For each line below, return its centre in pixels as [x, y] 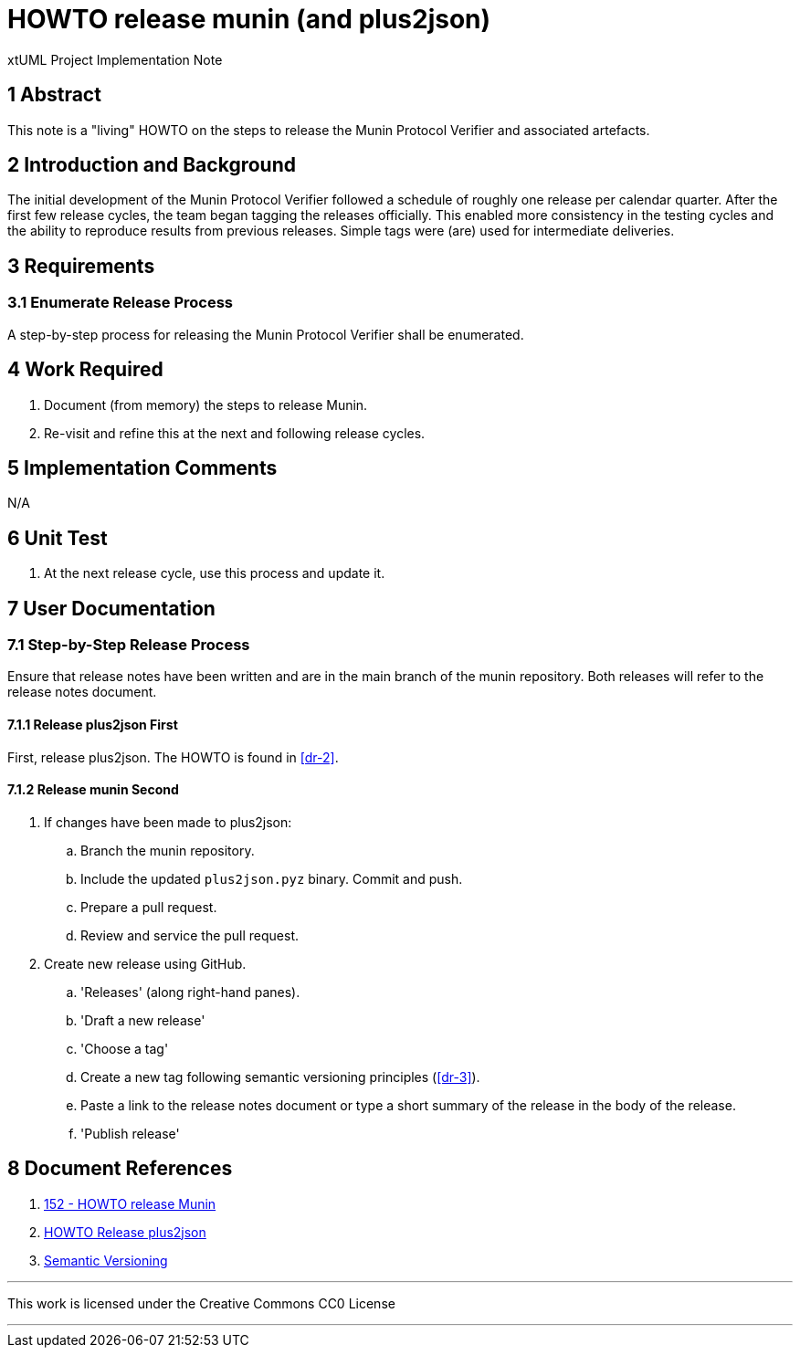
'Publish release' [130, 1133]
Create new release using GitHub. [145, 963]
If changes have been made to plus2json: [168, 822]
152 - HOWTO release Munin [130, 1203]
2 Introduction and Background [152, 165]
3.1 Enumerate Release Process [120, 303]
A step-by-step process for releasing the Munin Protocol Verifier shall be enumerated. [266, 334]
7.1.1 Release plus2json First [93, 725]
